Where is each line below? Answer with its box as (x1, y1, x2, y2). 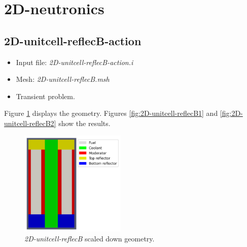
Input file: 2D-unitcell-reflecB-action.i (16, 56, 133, 67)
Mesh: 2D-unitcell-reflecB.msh (16, 74, 110, 84)
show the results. (58, 117, 111, 128)
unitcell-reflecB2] (4, 117, 56, 128)
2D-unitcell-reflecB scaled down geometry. (24, 233, 155, 244)
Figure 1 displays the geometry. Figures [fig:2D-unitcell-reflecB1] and (4, 108, 218, 118)
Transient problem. (16, 90, 75, 101)
